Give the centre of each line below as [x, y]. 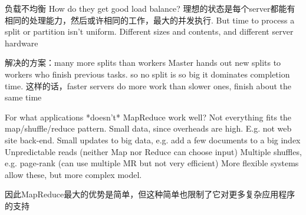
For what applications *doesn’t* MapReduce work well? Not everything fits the [148, 117]
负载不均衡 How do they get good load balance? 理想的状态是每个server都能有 [150, 8]
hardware [22, 43]
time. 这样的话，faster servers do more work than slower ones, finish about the [148, 85]
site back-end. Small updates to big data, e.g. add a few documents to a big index [153, 140]
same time [23, 97]
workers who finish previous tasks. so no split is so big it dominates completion [147, 74]
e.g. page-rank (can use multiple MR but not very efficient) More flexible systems [152, 163]
